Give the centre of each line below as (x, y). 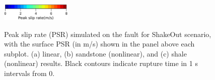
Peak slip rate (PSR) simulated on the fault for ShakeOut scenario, (108, 34)
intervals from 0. (29, 73)
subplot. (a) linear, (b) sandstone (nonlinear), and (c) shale (95, 53)
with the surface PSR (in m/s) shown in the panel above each (99, 44)
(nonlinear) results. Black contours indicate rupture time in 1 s (101, 63)
